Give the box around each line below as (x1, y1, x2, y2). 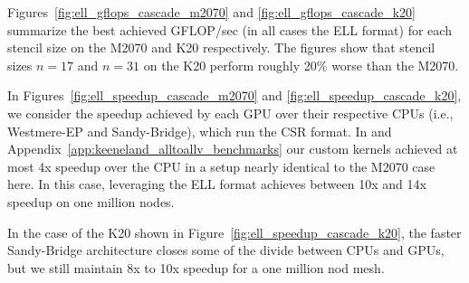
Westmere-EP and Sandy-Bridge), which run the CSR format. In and (7, 121, 392, 140)
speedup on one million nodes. (7, 192, 175, 211)
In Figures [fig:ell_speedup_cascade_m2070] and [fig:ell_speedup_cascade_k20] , (7, 86, 462, 105)
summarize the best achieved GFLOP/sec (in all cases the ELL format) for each (7, 20, 452, 39)
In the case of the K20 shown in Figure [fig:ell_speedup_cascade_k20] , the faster (7, 222, 462, 241)
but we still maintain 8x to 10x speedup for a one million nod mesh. (7, 258, 385, 277)
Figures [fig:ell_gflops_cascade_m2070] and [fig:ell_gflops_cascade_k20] (7, 3, 416, 21)
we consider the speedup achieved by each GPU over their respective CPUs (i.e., (7, 103, 454, 122)
